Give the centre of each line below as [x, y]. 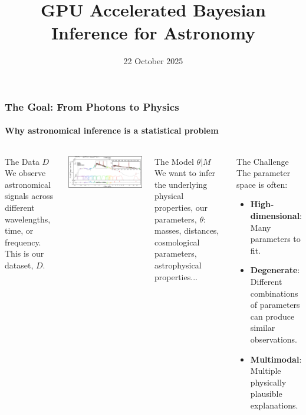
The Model [174, 161]
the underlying [181, 184]
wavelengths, [28, 219]
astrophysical [178, 265]
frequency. [23, 242]
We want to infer [185, 173]
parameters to [275, 239]
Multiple [266, 371]
